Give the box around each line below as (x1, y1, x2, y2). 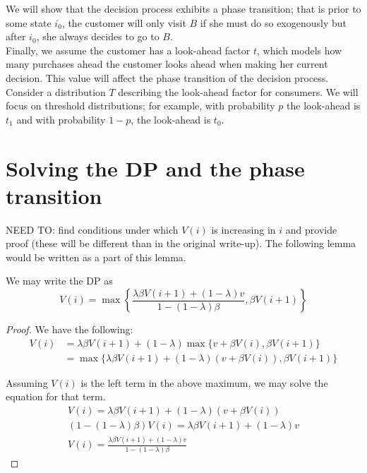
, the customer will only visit (61, 15, 186, 30)
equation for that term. (6, 389, 106, 404)
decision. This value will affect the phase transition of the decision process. (6, 70, 329, 85)
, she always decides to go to (36, 29, 160, 44)
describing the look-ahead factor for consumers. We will (118, 84, 359, 99)
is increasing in (211, 222, 276, 236)
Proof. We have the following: (6, 322, 133, 337)
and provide (285, 222, 337, 236)
